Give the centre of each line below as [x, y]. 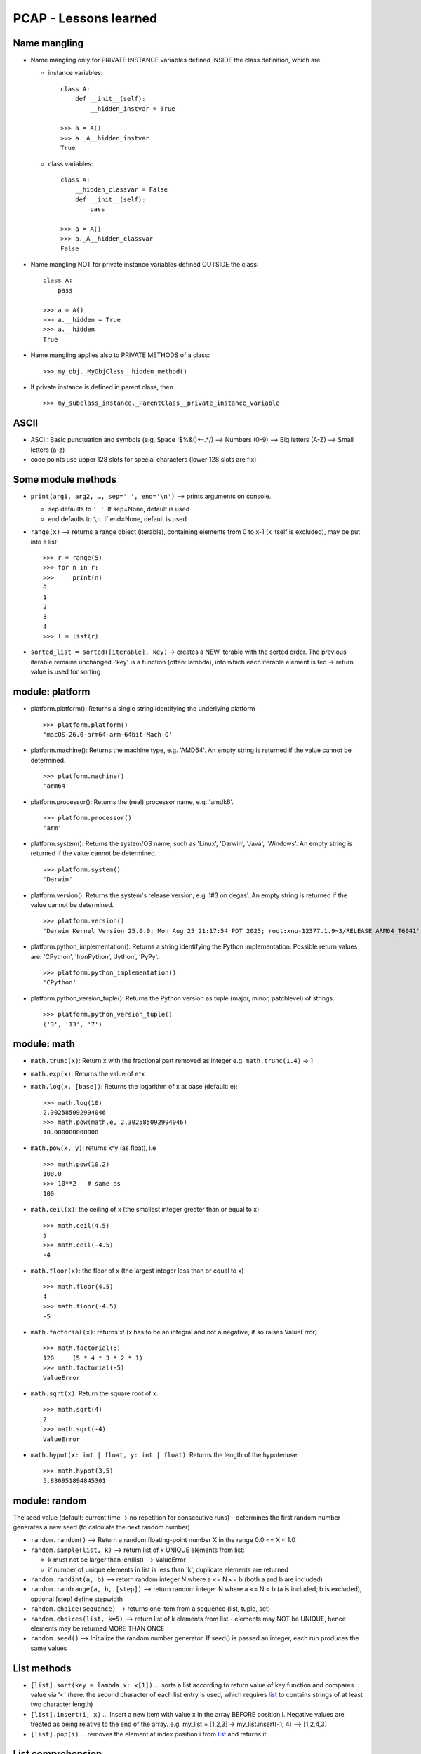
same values [49, 1648]
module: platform [52, 692]
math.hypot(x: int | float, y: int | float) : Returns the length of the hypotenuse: [165, 1454]
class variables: [71, 163]
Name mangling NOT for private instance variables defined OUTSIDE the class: [145, 265]
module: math [44, 1044]
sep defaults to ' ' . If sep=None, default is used [119, 509]
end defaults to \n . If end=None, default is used [118, 518]
